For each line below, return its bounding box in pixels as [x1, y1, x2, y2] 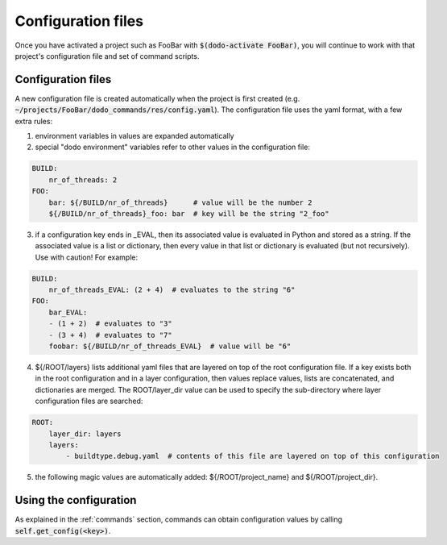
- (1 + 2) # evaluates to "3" [48, 319, 172, 328]
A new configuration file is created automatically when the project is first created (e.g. [14, 94, 300, 103]
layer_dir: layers [48, 429, 122, 439]
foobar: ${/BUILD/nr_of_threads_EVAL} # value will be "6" [48, 342, 292, 351]
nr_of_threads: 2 [48, 175, 118, 185]
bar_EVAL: [48, 307, 88, 317]
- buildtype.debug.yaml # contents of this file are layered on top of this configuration [65, 451, 440, 461]
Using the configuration [14, 493, 137, 507]
